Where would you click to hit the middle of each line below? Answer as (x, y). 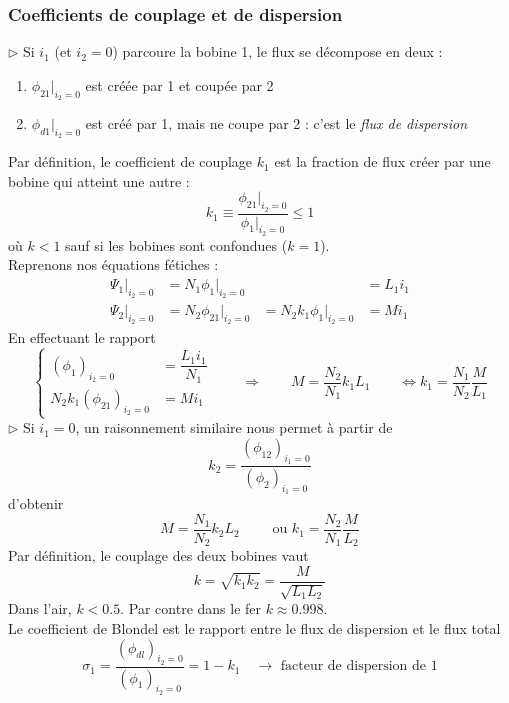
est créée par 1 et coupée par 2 (179, 84)
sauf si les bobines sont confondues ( (176, 244)
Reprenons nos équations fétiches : (113, 264)
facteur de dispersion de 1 (359, 666)
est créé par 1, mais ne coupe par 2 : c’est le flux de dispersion (276, 123)
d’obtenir (36, 503)
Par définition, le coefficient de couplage (130, 161)
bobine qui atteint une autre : (99, 180)
